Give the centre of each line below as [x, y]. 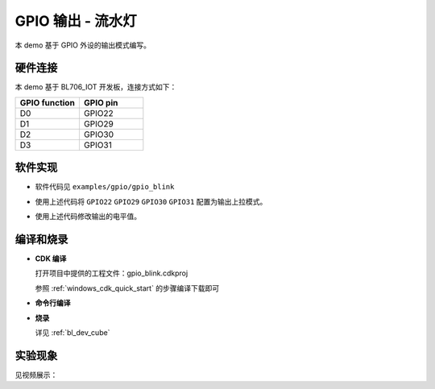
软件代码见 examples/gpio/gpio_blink [105, 187]
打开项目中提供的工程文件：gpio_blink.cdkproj [112, 273]
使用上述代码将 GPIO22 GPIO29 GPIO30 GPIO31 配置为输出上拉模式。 [151, 201]
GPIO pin [101, 102]
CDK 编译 [51, 259]
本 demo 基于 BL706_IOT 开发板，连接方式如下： [96, 87]
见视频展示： [36, 375]
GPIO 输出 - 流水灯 [76, 21]
